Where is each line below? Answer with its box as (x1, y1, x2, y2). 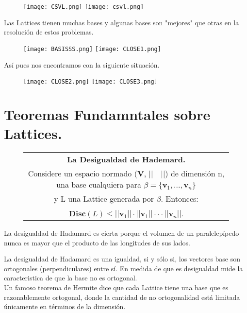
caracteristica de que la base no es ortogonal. (4, 273, 137, 283)
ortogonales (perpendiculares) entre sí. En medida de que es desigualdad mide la (4, 263, 243, 273)
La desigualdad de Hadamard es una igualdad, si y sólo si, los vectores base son (4, 254, 241, 264)
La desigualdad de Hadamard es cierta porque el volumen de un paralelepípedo (4, 228, 239, 238)
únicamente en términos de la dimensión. (4, 301, 126, 312)
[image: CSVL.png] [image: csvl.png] (23, 3, 144, 10)
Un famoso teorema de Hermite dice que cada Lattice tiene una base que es (4, 282, 229, 293)
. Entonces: (161, 193, 198, 205)
